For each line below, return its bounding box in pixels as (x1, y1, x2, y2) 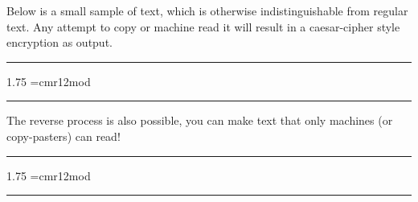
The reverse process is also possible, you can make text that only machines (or (6, 112, 393, 129)
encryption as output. (6, 34, 113, 51)
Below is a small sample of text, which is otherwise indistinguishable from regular (6, 2, 408, 19)
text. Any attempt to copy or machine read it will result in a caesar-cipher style (6, 18, 400, 35)
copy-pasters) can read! (6, 127, 121, 144)
